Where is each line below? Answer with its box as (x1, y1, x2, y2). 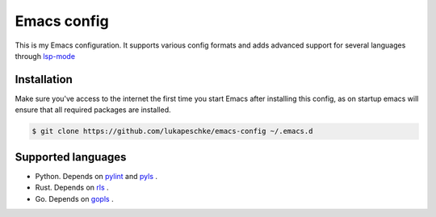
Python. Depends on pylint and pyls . (35, 171, 157, 181)
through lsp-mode (15, 51, 76, 61)
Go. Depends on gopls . (35, 194, 114, 203)
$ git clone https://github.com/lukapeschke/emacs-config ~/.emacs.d (31, 127, 313, 136)
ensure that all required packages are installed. (15, 105, 171, 115)
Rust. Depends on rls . (35, 182, 109, 193)
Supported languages (15, 150, 127, 164)
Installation (15, 73, 73, 86)
